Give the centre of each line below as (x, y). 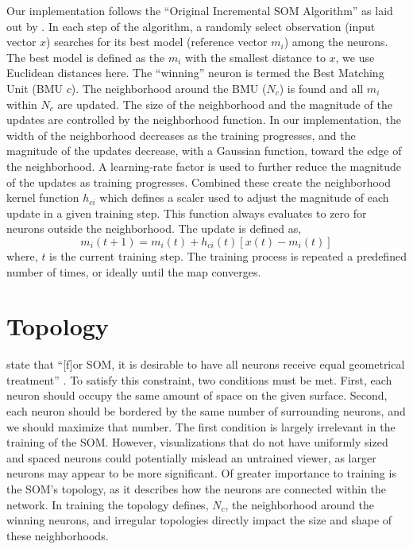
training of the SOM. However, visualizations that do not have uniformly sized (197, 442)
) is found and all (321, 88)
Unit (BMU (35, 88)
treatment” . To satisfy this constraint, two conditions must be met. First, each (199, 379)
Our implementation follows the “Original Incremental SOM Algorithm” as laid (200, 10)
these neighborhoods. (58, 535)
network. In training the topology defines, (108, 504)
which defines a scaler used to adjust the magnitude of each (244, 197)
